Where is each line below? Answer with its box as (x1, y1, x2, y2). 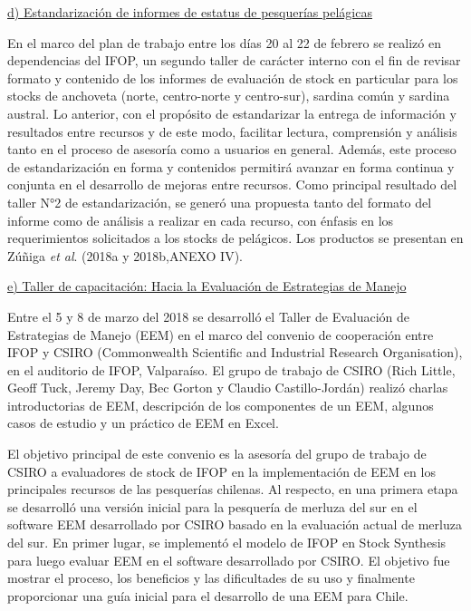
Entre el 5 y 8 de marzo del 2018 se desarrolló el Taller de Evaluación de (7, 306, 410, 325)
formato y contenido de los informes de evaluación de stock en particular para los (7, 68, 458, 87)
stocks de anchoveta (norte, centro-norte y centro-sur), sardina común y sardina (7, 86, 450, 105)
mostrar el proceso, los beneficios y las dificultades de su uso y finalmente (7, 568, 415, 587)
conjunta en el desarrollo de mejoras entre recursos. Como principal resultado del (7, 175, 457, 194)
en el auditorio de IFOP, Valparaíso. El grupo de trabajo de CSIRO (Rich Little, (7, 360, 456, 379)
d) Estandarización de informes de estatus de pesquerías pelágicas (7, 3, 372, 21)
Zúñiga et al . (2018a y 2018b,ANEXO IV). (7, 246, 244, 265)
